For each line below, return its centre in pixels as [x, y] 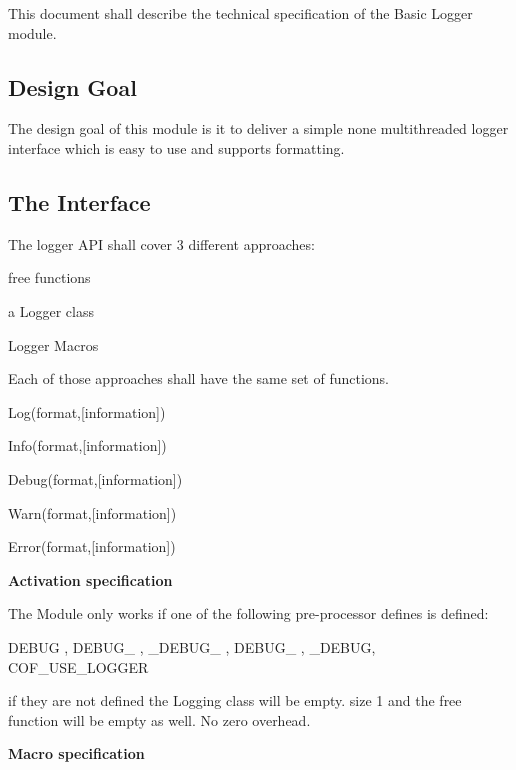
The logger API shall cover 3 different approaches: [161, 243]
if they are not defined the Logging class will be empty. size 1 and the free [235, 700]
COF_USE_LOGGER [78, 666]
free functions [49, 277]
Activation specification [90, 579]
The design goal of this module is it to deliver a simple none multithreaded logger [258, 128]
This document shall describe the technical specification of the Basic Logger [240, 13]
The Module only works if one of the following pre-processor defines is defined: [248, 613]
